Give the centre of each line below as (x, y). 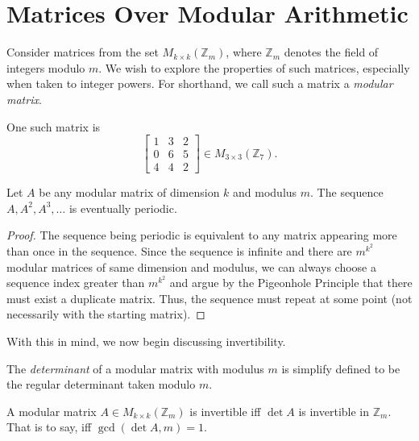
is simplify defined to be (341, 368)
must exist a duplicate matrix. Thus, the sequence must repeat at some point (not (209, 298)
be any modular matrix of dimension (129, 192)
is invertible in (334, 411)
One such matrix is (54, 126)
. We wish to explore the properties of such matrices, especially (254, 67)
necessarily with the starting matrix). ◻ (106, 314)
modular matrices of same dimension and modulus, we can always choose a (191, 266)
